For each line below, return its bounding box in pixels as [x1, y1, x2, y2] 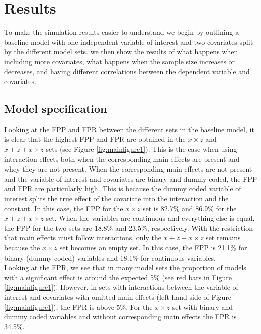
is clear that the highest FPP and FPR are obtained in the [4, 134, 186, 144]
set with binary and [172, 301, 233, 312]
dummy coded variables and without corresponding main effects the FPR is [4, 311, 237, 322]
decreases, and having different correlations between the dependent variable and [4, 66, 250, 76]
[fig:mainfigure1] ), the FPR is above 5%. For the [4, 301, 153, 312]
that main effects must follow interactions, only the [4, 232, 161, 243]
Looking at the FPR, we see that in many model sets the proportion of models [4, 262, 246, 273]
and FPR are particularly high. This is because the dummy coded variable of [4, 183, 241, 194]
